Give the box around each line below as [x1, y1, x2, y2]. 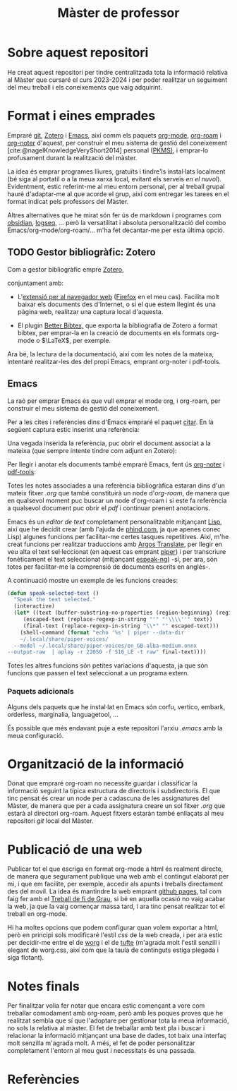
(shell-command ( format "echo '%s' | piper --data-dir [20, 629, 185, 636]
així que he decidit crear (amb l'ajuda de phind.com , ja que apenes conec [7, 524, 221, 534]
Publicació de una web [7, 841, 142, 857]
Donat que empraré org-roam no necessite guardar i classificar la [7, 779, 197, 788]
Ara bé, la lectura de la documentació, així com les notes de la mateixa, [7, 349, 214, 358]
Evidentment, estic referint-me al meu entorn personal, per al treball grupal [7, 182, 225, 191]
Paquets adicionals [7, 687, 74, 697]
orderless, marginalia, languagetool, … [7, 710, 119, 718]
